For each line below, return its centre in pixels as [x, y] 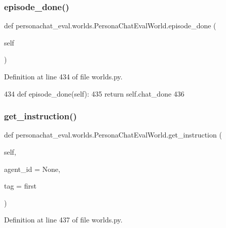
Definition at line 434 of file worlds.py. [63, 76]
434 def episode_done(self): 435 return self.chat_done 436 [94, 93]
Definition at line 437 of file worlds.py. [63, 220]
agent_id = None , [32, 169]
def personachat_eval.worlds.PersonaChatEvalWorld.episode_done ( [110, 26]
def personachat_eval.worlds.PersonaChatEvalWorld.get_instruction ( [113, 135]
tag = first [20, 186]
